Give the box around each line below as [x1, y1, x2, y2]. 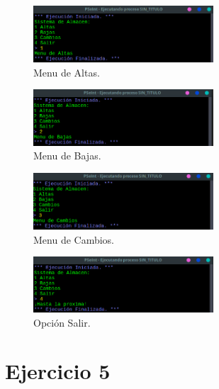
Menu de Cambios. [33, 232, 115, 247]
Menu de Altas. [33, 64, 100, 79]
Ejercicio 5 [5, 356, 111, 385]
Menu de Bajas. [33, 148, 101, 163]
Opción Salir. [33, 315, 91, 329]
